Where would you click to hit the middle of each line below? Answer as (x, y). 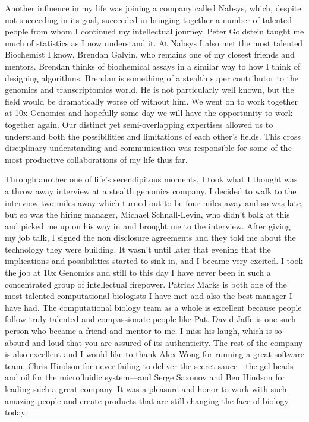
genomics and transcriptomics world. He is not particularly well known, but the (149, 89)
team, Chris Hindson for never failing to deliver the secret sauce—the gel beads (149, 365)
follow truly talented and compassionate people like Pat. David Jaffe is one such (150, 319)
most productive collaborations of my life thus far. (96, 159)
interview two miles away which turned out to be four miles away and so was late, (154, 202)
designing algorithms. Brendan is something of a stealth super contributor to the (152, 78)
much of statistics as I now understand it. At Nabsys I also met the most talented (154, 42)
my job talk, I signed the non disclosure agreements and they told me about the (150, 237)
